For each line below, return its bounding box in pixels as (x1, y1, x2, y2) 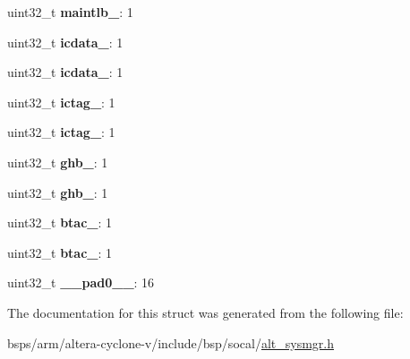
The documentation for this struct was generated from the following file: (7, 303, 404, 321)
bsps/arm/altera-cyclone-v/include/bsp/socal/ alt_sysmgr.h (7, 333, 334, 352)
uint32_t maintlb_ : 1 (7, 3, 133, 21)
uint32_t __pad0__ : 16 (7, 273, 155, 292)
